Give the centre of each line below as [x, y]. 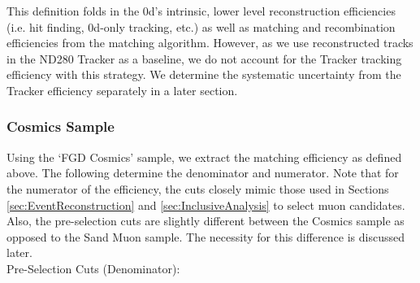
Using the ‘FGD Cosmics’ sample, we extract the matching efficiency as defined [204, 157]
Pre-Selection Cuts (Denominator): [93, 268]
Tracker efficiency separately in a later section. [122, 90]
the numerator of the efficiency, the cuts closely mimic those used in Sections [198, 188]
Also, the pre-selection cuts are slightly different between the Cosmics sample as [206, 221]
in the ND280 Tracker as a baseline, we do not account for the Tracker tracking [204, 58]
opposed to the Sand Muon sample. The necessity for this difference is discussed [206, 236]
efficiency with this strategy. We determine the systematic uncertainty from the [204, 74]
